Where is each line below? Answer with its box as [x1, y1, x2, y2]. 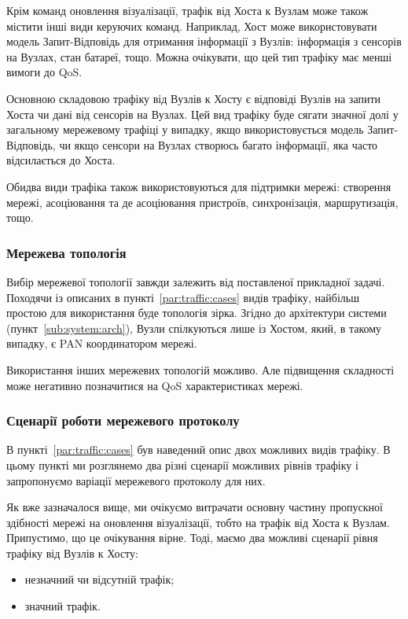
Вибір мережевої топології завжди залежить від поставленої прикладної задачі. [6, 273, 385, 289]
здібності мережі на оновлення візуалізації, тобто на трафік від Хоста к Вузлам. [6, 514, 390, 530]
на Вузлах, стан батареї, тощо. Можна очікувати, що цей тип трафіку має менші [6, 48, 392, 64]
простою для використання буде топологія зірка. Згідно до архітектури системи [6, 304, 387, 321]
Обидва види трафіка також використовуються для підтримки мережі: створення [6, 178, 391, 194]
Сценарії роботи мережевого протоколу [6, 411, 240, 430]
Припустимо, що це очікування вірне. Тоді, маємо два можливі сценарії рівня [6, 529, 378, 546]
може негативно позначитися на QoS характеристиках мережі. [6, 377, 303, 393]
